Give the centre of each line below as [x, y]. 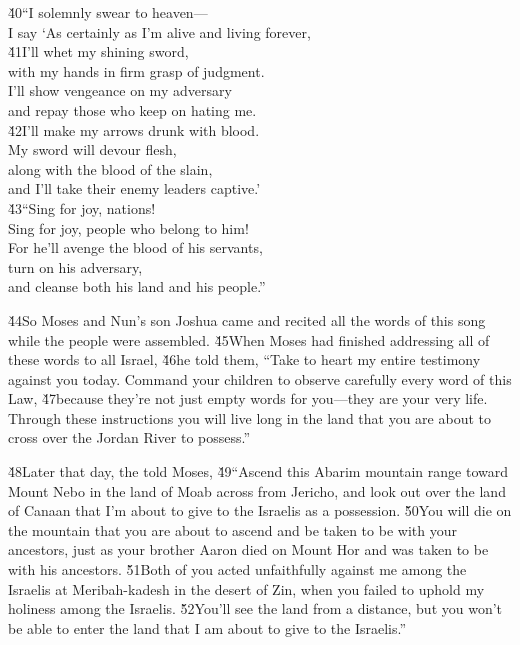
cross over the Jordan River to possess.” [129, 437]
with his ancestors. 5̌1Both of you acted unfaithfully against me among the [237, 569]
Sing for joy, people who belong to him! [128, 227]
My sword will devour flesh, [92, 149]
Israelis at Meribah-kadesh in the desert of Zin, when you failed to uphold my [246, 588]
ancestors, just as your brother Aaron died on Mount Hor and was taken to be [248, 549]
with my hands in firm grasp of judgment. [136, 70]
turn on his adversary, [75, 266]
